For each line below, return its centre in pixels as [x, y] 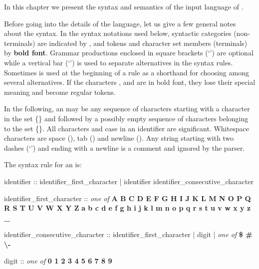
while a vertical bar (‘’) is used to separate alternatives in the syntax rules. [119, 62]
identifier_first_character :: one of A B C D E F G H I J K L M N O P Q [128, 198]
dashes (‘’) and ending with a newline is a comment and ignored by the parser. [125, 147]
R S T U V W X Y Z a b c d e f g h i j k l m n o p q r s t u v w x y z [128, 208]
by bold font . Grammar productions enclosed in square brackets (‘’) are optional [129, 53]
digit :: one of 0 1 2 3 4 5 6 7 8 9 [58, 261]
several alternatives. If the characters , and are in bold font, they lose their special [130, 82]
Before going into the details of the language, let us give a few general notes [120, 23]
